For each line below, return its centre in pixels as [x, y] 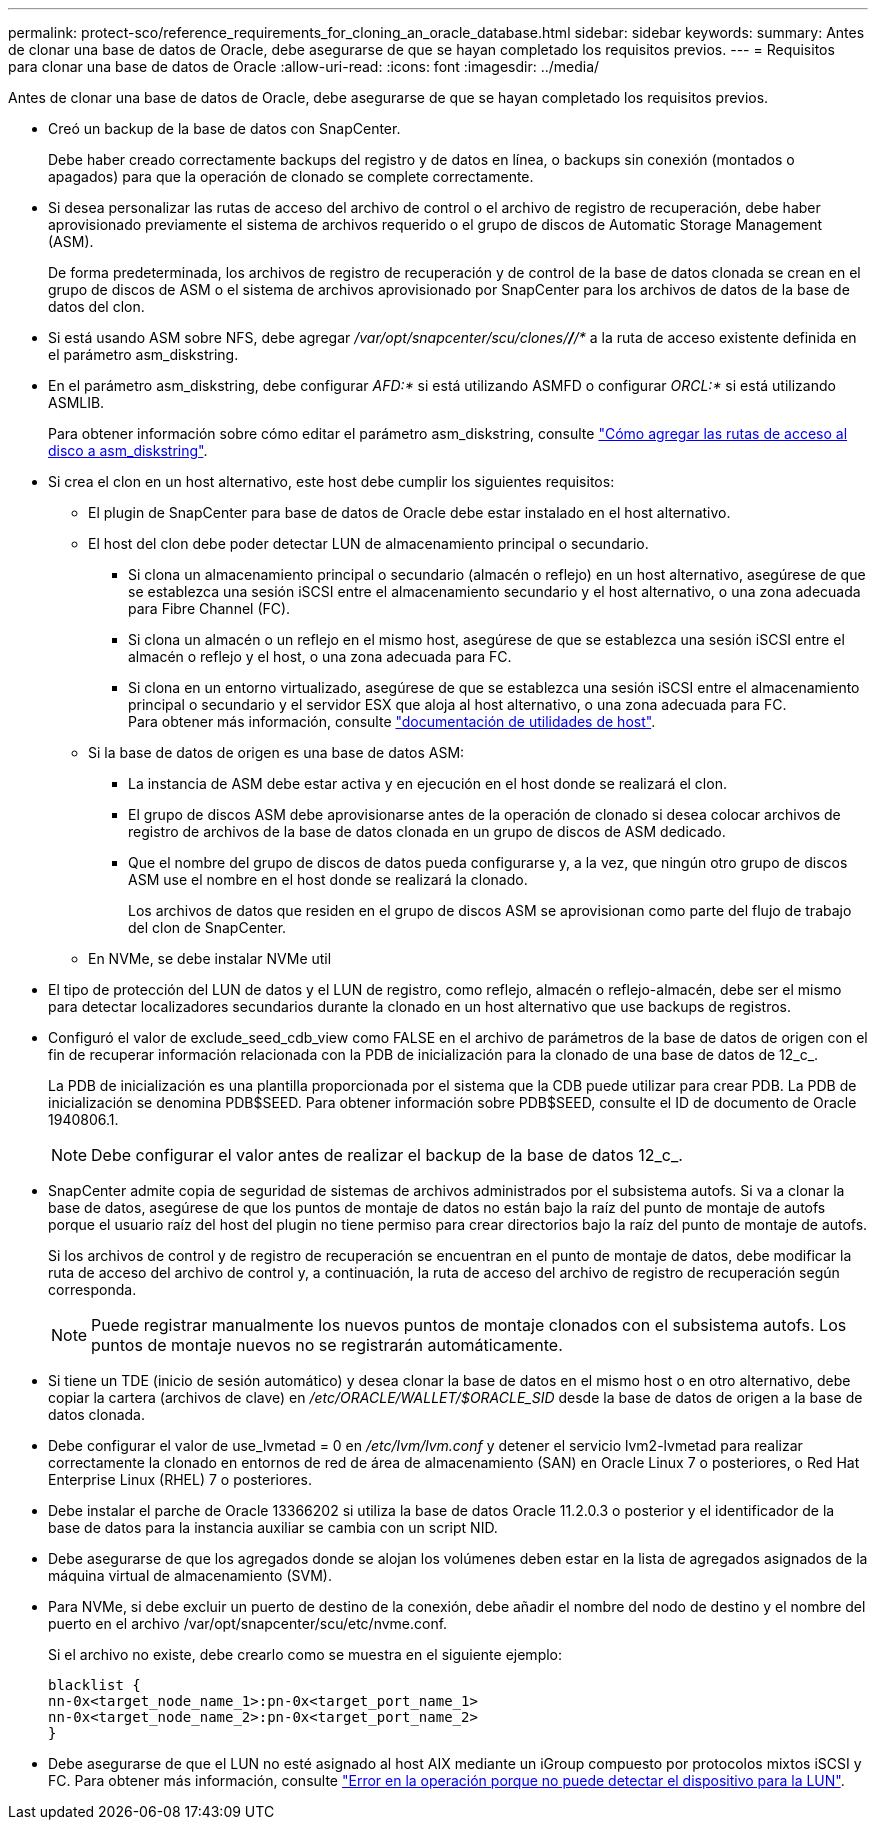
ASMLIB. [76, 402]
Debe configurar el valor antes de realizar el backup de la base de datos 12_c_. [387, 1155]
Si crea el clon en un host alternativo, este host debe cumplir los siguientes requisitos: [331, 481]
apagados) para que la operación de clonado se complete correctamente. [291, 176]
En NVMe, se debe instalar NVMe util [210, 958]
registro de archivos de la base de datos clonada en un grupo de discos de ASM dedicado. [427, 831]
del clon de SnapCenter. [207, 927]
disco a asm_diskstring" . [128, 450]
